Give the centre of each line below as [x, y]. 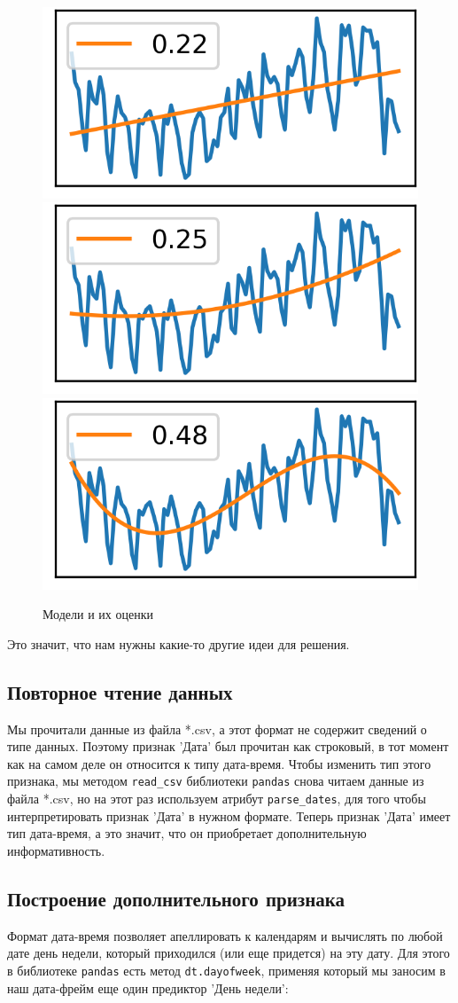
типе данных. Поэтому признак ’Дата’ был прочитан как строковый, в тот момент [228, 746]
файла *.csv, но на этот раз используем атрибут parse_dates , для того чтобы [217, 799]
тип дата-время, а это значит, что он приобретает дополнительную [187, 833]
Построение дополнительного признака [176, 898]
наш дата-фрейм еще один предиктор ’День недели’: [148, 987]
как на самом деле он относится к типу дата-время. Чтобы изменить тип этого [219, 763]
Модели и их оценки [98, 614]
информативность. [56, 850]
